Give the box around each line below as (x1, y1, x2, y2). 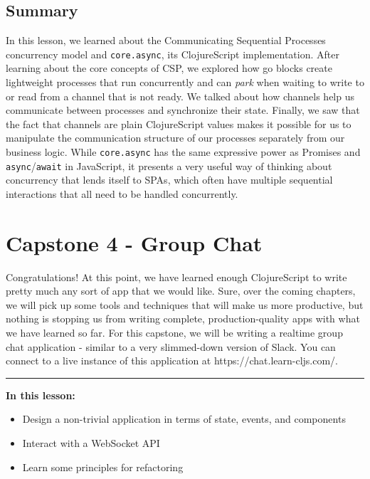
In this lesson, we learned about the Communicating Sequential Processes (6, 33, 326, 48)
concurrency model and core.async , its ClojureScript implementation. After (6, 46, 339, 61)
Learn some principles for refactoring (22, 459, 184, 474)
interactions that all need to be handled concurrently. (6, 186, 238, 201)
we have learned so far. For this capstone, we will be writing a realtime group (6, 325, 343, 340)
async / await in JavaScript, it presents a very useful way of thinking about (6, 158, 332, 173)
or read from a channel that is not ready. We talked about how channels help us (6, 88, 355, 103)
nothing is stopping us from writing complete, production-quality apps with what (6, 311, 360, 326)
